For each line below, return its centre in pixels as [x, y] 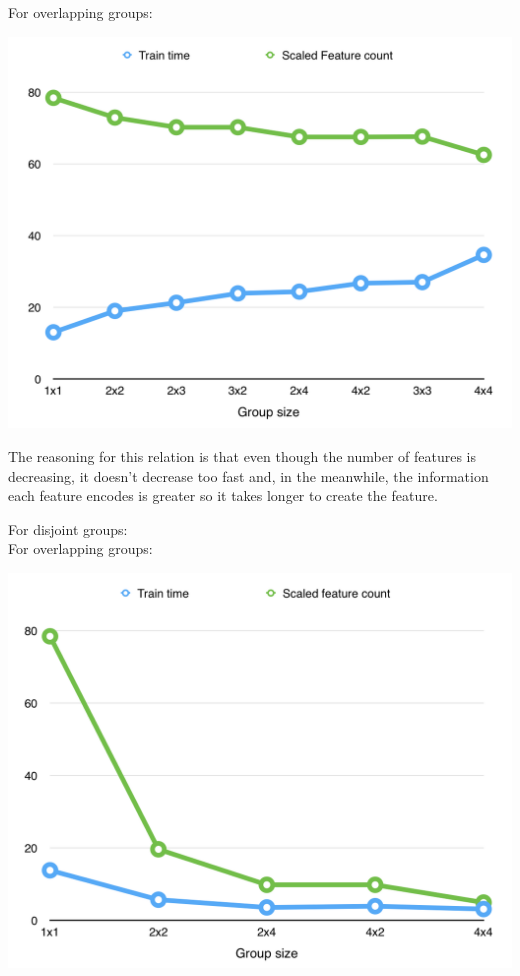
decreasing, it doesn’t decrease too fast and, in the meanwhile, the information [248, 475]
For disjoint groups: [68, 528]
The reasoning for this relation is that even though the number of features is [242, 455]
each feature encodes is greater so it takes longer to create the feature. [223, 495]
